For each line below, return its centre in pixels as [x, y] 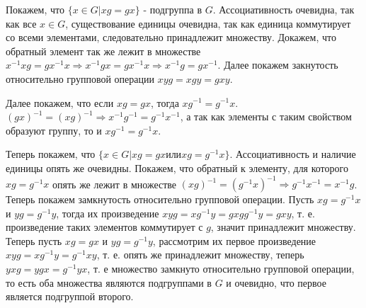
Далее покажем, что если [60, 102]
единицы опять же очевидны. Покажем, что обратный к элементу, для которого [177, 167]
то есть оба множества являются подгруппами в [109, 282]
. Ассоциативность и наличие [293, 154]
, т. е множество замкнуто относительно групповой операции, [221, 268]
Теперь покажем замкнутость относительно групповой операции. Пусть [160, 199]
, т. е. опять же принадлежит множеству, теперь [200, 255]
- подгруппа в [172, 9]
